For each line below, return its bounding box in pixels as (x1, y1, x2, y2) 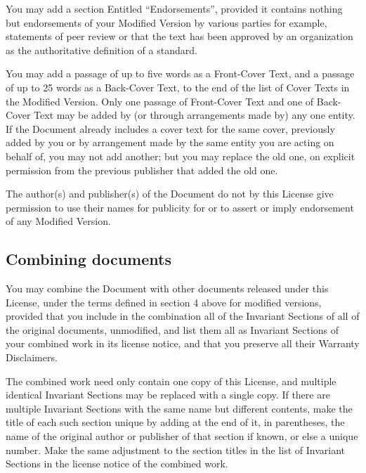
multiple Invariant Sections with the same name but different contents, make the (6, 401, 353, 415)
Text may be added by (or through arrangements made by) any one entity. (34, 108, 355, 122)
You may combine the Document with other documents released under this (6, 281, 329, 296)
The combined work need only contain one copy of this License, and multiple (6, 373, 336, 388)
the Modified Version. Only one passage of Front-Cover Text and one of (6, 93, 314, 108)
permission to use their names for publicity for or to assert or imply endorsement (6, 200, 354, 214)
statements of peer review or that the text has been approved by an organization (6, 29, 353, 44)
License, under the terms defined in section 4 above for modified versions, (6, 294, 322, 309)
